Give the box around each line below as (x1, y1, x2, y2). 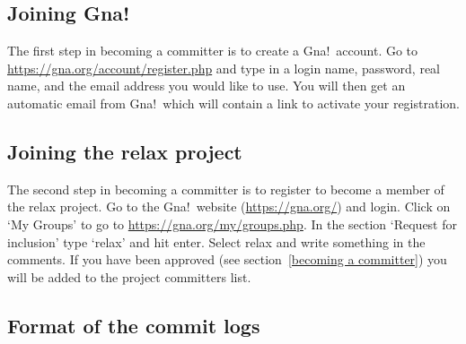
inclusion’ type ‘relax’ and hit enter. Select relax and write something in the (7, 232, 426, 251)
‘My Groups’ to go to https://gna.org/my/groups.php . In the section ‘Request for (7, 214, 457, 233)
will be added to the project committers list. (7, 267, 251, 286)
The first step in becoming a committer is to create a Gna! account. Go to (7, 41, 418, 60)
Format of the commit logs (7, 311, 260, 339)
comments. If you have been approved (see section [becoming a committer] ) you (7, 250, 447, 269)
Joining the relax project (7, 137, 242, 165)
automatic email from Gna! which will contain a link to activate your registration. (7, 93, 460, 112)
